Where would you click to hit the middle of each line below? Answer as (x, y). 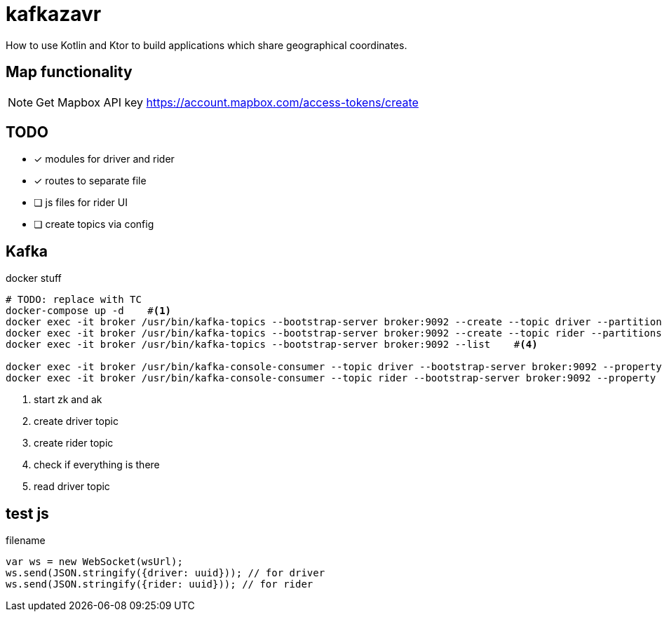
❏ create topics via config (94, 224)
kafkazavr (54, 14)
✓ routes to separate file (90, 181)
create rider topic (74, 443)
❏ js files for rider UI (81, 203)
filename (26, 541)
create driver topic (76, 421)
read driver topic (72, 487)
